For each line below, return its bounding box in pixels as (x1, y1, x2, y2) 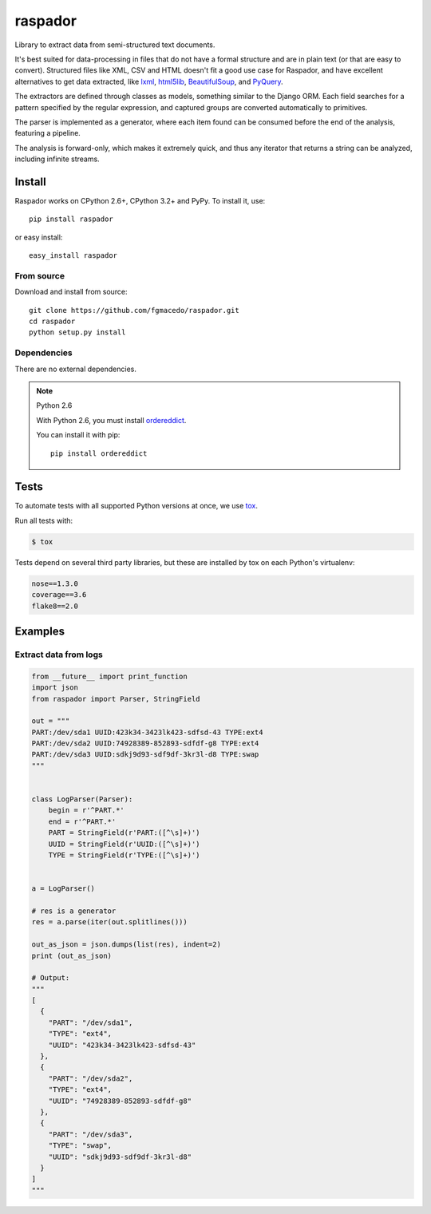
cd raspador (29, 317, 76, 326)
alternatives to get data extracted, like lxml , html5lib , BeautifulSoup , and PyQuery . (14, 77, 283, 86)
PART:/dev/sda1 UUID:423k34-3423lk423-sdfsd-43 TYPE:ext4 (31, 727, 263, 737)
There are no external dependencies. (14, 364, 137, 374)
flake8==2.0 (31, 601, 79, 611)
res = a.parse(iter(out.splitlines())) (31, 918, 188, 927)
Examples (14, 624, 65, 638)
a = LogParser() (31, 884, 96, 893)
